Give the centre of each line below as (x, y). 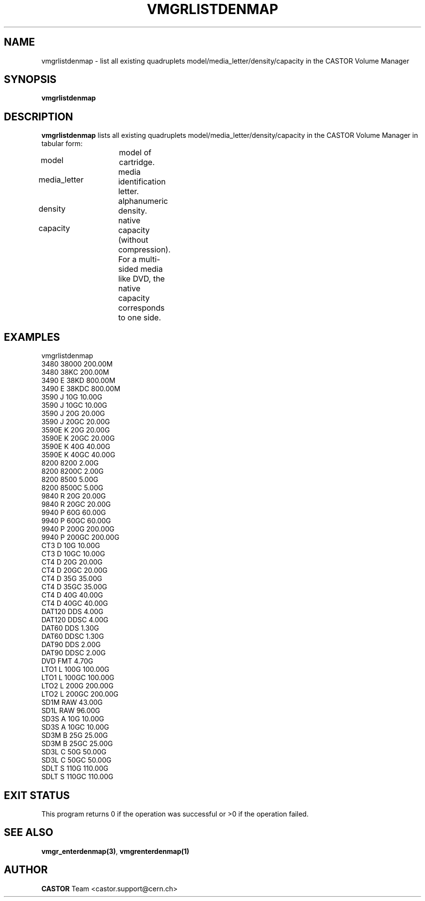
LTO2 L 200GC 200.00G (80, 694)
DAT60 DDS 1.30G (70, 628)
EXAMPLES (32, 337)
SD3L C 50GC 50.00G (76, 760)
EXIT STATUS (37, 795)
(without (133, 240)
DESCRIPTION (39, 117)
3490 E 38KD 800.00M (78, 381)
